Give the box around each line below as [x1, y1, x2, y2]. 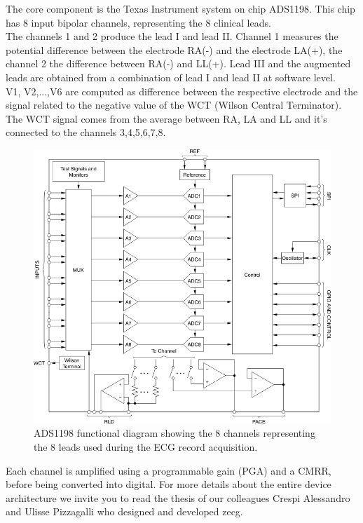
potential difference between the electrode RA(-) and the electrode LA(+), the [6, 42, 343, 57]
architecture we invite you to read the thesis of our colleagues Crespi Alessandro [6, 490, 350, 505]
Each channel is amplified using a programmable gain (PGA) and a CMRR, [6, 463, 331, 477]
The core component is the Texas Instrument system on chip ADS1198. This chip [6, 1, 355, 15]
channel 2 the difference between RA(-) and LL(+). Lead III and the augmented [6, 56, 351, 71]
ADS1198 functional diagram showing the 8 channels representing [34, 426, 315, 440]
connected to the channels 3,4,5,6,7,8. [6, 125, 166, 140]
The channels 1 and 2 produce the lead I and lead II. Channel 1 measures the [6, 29, 338, 43]
